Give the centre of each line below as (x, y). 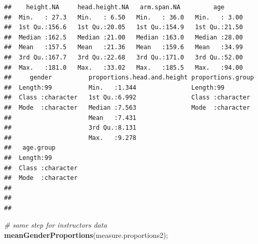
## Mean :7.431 (70, 118)
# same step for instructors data (56, 225)
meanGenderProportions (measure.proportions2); (86, 235)
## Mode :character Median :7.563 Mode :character (127, 107)
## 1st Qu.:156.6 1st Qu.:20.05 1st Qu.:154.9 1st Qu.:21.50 (124, 27)
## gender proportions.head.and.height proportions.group (129, 78)
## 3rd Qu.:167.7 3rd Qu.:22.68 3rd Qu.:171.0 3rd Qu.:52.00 (124, 57)
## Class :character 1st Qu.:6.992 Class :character (127, 98)
